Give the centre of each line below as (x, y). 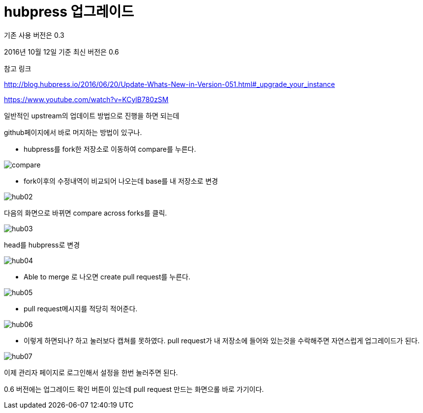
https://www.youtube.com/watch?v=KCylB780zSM (86, 99)
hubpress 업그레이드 (69, 12)
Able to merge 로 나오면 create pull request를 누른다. (107, 276)
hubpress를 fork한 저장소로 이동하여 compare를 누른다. (110, 149)
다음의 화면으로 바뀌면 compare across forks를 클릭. (86, 213)
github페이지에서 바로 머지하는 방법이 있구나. (73, 132)
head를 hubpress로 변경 (42, 245)
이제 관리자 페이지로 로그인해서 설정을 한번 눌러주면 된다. (91, 372)
